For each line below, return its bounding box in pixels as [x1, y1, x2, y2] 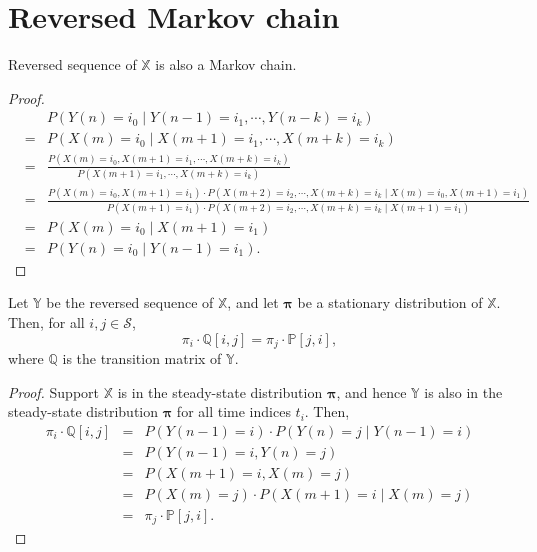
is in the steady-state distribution [117, 381, 323, 402]
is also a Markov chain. [155, 54, 297, 75]
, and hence [336, 381, 407, 402]
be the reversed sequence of [46, 292, 214, 313]
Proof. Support [8, 381, 100, 402]
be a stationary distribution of [297, 292, 483, 313]
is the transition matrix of [62, 347, 222, 368]
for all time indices [176, 401, 291, 422]
